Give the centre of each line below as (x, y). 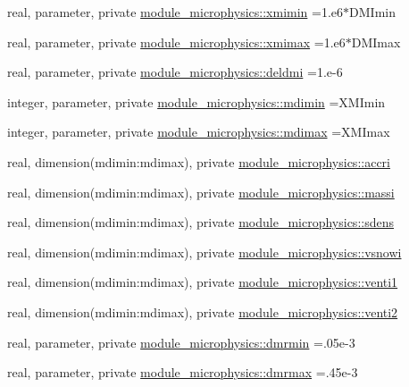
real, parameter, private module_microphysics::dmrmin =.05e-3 (181, 342)
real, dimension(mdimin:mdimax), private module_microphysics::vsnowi (204, 252)
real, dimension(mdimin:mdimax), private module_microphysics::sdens (200, 222)
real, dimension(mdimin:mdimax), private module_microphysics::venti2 (203, 311)
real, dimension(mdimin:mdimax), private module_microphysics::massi (201, 192)
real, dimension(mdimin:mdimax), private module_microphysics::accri (199, 161)
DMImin (372, 12)
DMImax (376, 42)
